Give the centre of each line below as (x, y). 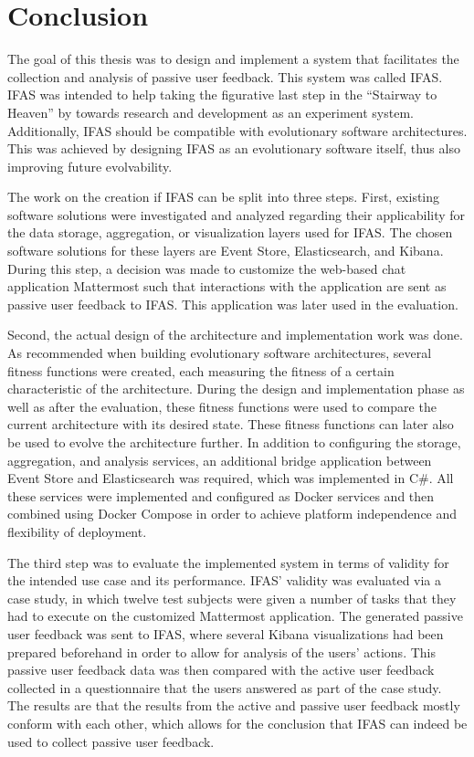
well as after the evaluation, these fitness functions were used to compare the (222, 406)
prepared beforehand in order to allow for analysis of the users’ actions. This (221, 652)
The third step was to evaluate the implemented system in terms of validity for (228, 562)
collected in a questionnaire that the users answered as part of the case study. (225, 687)
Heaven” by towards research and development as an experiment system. (211, 112)
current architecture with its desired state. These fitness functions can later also (231, 424)
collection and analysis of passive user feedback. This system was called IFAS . (225, 76)
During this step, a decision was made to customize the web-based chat (207, 268)
